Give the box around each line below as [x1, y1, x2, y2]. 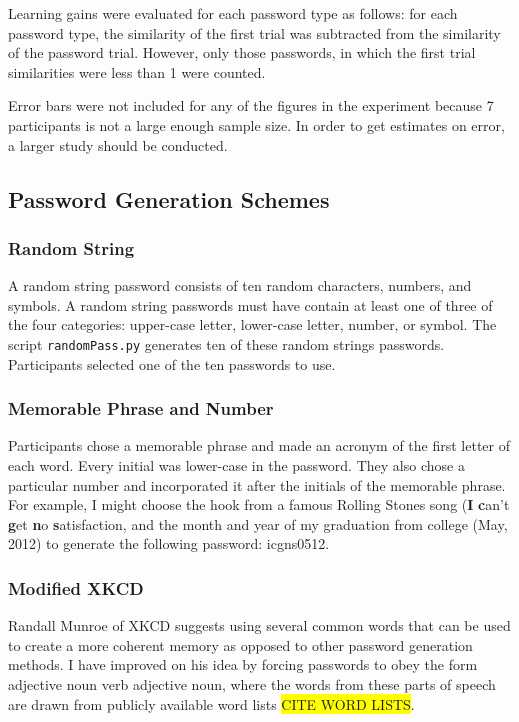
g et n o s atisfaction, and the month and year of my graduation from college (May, [8, 513, 508, 534]
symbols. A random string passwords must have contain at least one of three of [8, 294, 493, 315]
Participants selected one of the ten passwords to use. [8, 353, 336, 374]
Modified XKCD [8, 575, 144, 600]
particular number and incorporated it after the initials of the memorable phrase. [8, 474, 506, 495]
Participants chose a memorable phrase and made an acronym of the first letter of [8, 435, 510, 456]
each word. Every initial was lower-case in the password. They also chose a [8, 455, 465, 475]
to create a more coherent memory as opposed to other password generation [8, 634, 473, 655]
